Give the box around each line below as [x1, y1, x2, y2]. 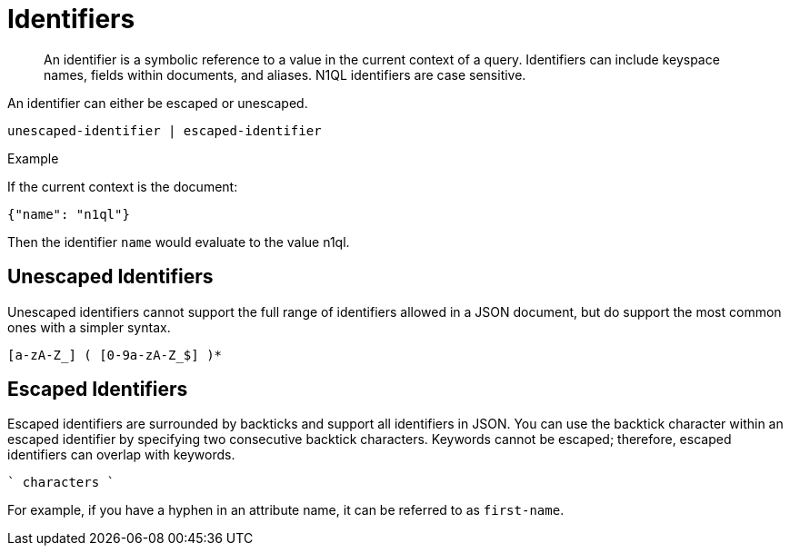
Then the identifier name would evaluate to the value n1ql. [7, 233, 350, 250]
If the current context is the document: [7, 178, 238, 194]
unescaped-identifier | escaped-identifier [7, 123, 322, 138]
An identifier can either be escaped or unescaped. [7, 94, 308, 111]
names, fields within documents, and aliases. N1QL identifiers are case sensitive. [44, 66, 526, 83]
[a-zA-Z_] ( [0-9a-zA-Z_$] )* [7, 347, 223, 362]
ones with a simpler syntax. [7, 319, 171, 335]
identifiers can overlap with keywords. [7, 447, 235, 463]
